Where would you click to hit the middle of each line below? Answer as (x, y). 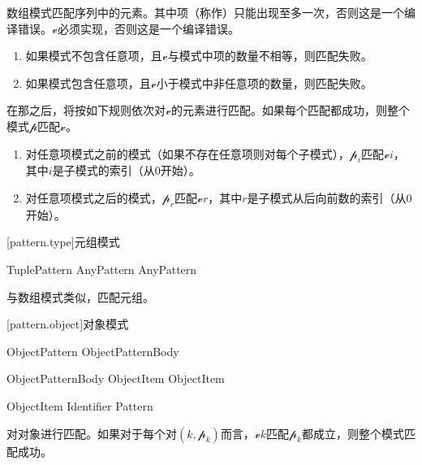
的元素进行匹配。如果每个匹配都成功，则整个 (290, 110)
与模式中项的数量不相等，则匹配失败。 (270, 56)
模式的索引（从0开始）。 (138, 170)
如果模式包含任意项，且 (88, 83)
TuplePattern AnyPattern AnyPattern (102, 269)
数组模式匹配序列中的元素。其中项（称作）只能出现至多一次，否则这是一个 (205, 12)
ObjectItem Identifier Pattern (80, 405)
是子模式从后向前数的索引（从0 (329, 197)
